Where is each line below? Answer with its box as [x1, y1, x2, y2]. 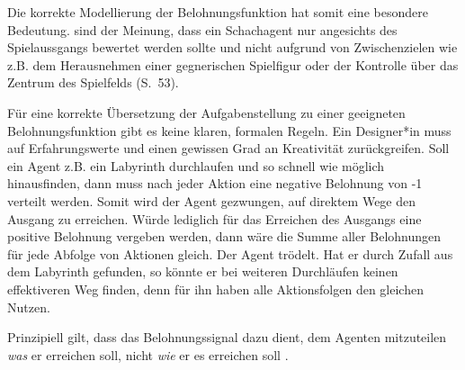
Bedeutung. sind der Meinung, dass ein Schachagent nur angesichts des [7, 20, 398, 39]
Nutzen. [7, 297, 50, 316]
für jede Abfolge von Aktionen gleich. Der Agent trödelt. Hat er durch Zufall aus [7, 244, 453, 263]
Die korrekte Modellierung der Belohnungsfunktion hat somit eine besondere [7, 3, 428, 21]
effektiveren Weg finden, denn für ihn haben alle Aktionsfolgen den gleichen [7, 279, 424, 298]
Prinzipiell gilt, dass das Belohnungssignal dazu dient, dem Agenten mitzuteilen [7, 328, 447, 347]
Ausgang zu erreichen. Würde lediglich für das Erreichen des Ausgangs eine [7, 209, 422, 228]
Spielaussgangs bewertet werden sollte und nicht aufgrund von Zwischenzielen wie [7, 38, 458, 57]
